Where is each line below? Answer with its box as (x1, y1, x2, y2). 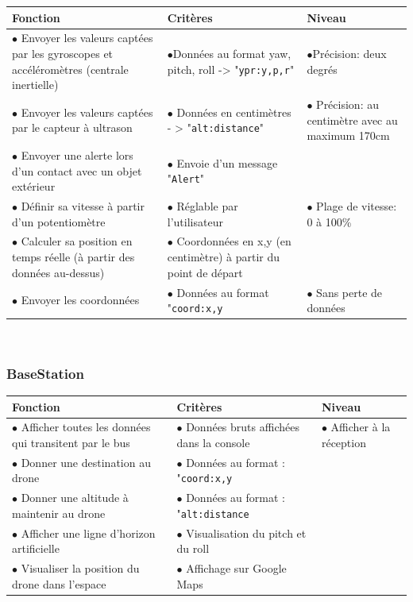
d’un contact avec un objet (12, 162, 142, 179)
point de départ (167, 264, 243, 280)
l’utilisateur (167, 213, 223, 230)
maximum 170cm (307, 127, 390, 144)
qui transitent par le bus (12, 434, 130, 450)
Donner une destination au (21, 453, 151, 470)
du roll (176, 540, 210, 557)
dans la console (176, 434, 250, 450)
